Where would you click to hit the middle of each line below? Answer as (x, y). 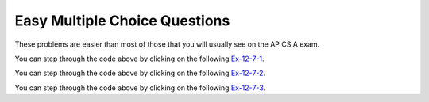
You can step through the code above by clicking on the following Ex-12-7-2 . (140, 73)
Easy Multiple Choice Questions (122, 21)
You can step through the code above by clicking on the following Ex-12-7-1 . (140, 59)
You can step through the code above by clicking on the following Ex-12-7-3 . (140, 88)
